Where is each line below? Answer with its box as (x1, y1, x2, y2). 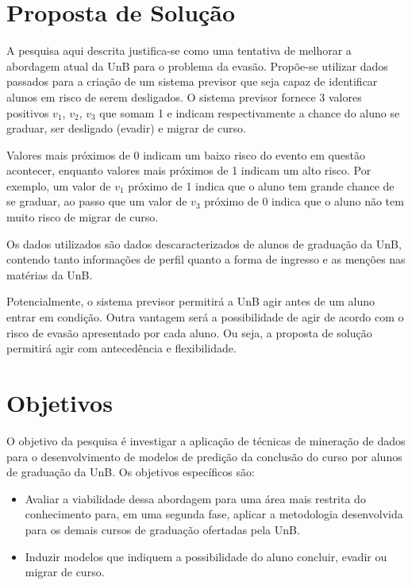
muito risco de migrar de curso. (6, 209, 159, 225)
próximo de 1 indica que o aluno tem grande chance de (128, 177, 395, 194)
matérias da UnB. (6, 266, 93, 283)
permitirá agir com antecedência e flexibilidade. (6, 340, 237, 356)
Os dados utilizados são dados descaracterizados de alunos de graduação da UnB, (6, 235, 402, 252)
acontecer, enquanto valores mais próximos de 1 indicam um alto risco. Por (6, 162, 372, 179)
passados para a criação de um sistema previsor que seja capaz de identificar (6, 73, 378, 90)
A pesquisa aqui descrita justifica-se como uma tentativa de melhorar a (6, 42, 352, 59)
